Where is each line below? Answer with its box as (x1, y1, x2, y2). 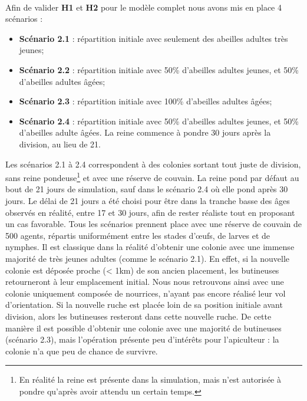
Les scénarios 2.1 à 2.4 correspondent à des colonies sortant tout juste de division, (5, 157, 301, 170)
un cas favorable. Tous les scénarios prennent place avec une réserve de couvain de (5, 218, 302, 230)
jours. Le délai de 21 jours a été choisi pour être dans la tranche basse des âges (5, 194, 290, 206)
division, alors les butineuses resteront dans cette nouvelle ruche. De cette (5, 310, 272, 322)
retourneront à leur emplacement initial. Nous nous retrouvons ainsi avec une (5, 275, 284, 288)
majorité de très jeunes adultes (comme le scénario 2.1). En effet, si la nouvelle (5, 252, 290, 264)
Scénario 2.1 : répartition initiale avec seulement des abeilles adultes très (19, 32, 288, 44)
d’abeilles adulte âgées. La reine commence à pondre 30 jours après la (19, 126, 271, 139)
